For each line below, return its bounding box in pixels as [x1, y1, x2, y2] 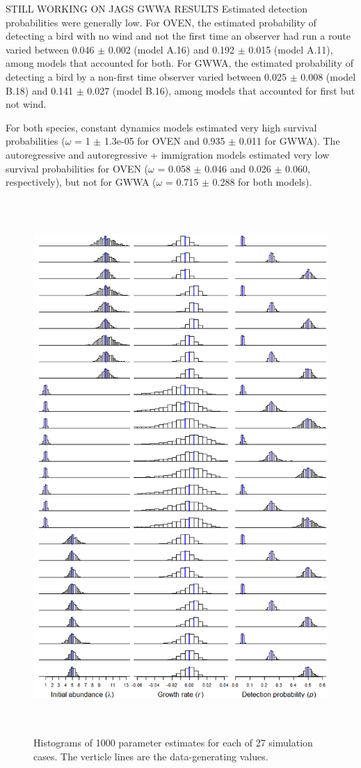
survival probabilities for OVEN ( [6, 161, 149, 175]
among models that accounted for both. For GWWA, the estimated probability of [6, 56, 353, 70]
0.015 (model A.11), [248, 42, 333, 56]
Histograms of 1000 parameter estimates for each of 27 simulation [33, 735, 313, 750]
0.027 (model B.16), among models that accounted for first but [87, 83, 355, 97]
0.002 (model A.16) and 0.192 [108, 42, 235, 56]
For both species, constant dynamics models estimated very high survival [6, 120, 317, 134]
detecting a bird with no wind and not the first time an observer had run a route [6, 29, 351, 43]
